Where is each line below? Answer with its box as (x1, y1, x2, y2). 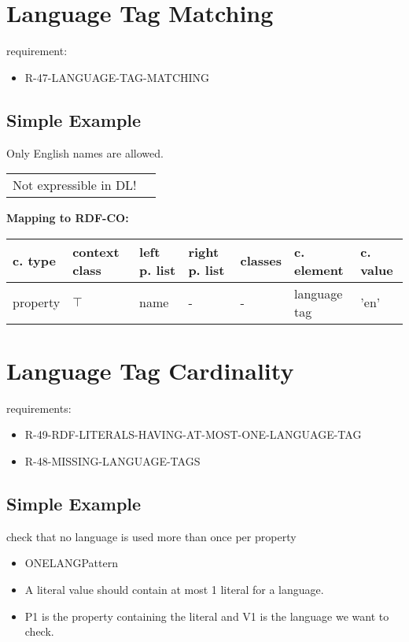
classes (240, 251, 282, 270)
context (72, 242, 120, 261)
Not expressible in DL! (13, 176, 137, 195)
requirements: (6, 399, 72, 416)
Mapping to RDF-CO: (6, 210, 129, 226)
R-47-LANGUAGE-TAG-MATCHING (24, 69, 210, 85)
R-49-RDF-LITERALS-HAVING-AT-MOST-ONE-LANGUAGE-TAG (24, 426, 362, 443)
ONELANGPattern (24, 555, 118, 571)
